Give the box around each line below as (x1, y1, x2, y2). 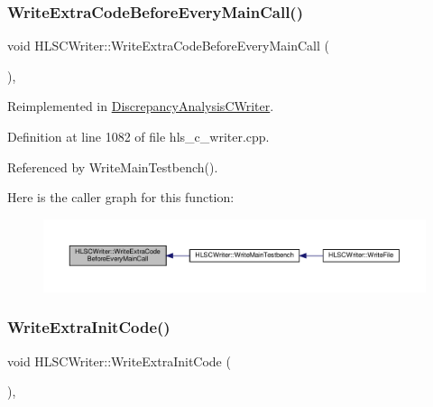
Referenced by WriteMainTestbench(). (7, 157, 218, 176)
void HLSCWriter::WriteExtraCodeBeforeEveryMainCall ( (7, 36, 329, 55)
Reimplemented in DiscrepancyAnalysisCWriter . (7, 97, 274, 116)
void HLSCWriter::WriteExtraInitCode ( (7, 351, 231, 370)
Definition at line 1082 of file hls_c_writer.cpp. (7, 127, 270, 145)
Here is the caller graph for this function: (7, 188, 235, 207)
